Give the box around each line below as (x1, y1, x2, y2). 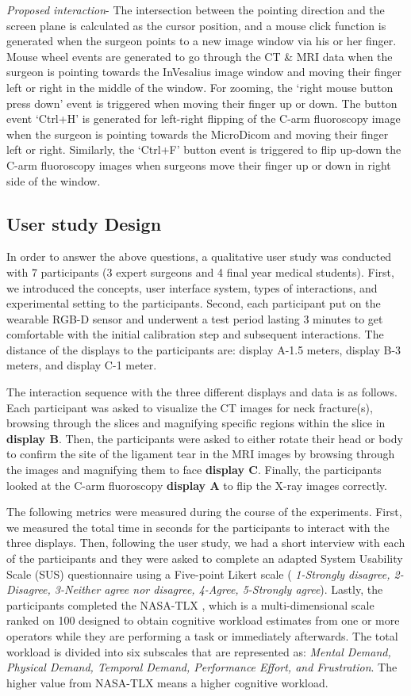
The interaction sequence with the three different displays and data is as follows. (6, 384, 398, 400)
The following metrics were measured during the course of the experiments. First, (6, 503, 402, 520)
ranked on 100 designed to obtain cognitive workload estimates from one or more (6, 612, 400, 629)
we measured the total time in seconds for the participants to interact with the (6, 518, 390, 535)
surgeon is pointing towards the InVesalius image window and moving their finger (6, 63, 401, 80)
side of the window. (6, 172, 101, 189)
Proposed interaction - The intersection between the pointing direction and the (6, 2, 385, 17)
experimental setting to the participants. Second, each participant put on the (6, 295, 381, 312)
